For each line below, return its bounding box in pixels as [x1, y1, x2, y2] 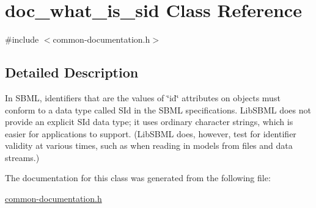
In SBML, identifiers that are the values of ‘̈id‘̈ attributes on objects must [5, 91, 281, 104]
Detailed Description [5, 63, 139, 82]
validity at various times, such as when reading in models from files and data [5, 139, 293, 152]
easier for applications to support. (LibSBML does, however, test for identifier [5, 127, 296, 140]
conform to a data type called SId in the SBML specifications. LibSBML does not [5, 103, 311, 116]
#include [5, 33, 39, 46]
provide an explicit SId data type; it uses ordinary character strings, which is [5, 115, 293, 128]
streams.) [5, 151, 40, 163]
